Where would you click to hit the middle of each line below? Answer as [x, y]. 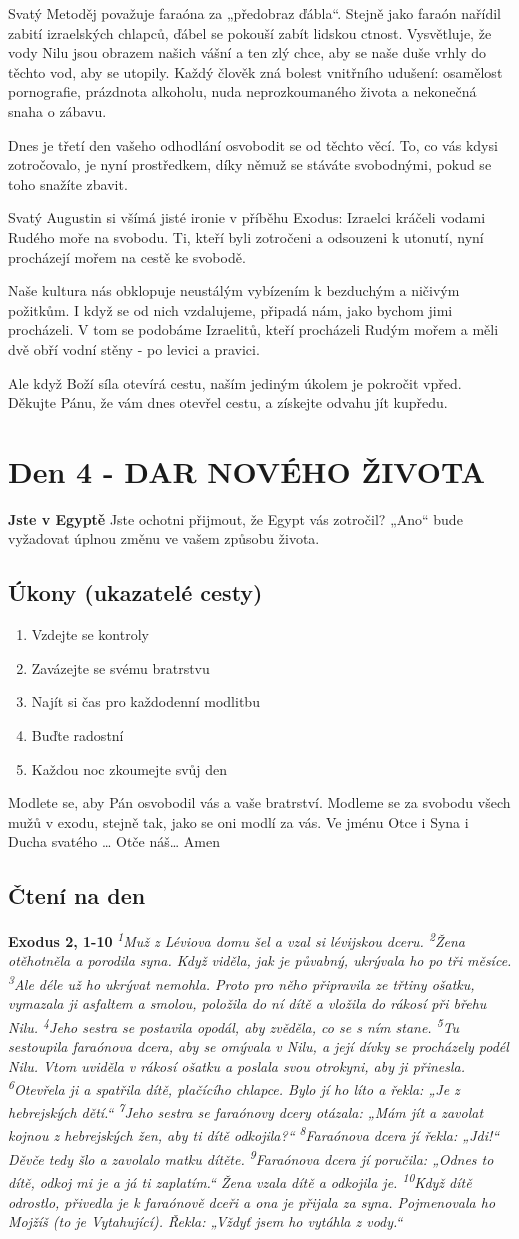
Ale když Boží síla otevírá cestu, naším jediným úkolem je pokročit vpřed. [235, 382]
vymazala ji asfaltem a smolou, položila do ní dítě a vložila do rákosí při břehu [247, 1003]
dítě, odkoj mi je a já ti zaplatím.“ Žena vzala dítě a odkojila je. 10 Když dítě [240, 1180]
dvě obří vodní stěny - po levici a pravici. [134, 348]
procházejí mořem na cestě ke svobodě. [127, 256]
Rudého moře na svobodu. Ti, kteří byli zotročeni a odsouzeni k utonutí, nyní [246, 236]
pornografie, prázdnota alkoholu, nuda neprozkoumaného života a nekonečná [242, 91]
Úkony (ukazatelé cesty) [135, 592]
